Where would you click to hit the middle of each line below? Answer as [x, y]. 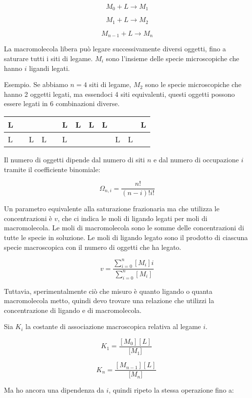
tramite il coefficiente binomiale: [52, 169]
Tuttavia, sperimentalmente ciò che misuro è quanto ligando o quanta [108, 291]
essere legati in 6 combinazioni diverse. [62, 103]
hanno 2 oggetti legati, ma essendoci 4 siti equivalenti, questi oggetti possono [119, 94]
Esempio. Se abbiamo [36, 84]
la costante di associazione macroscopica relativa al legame [113, 326]
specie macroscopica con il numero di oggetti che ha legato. [93, 247]
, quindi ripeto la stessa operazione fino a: [171, 390]
